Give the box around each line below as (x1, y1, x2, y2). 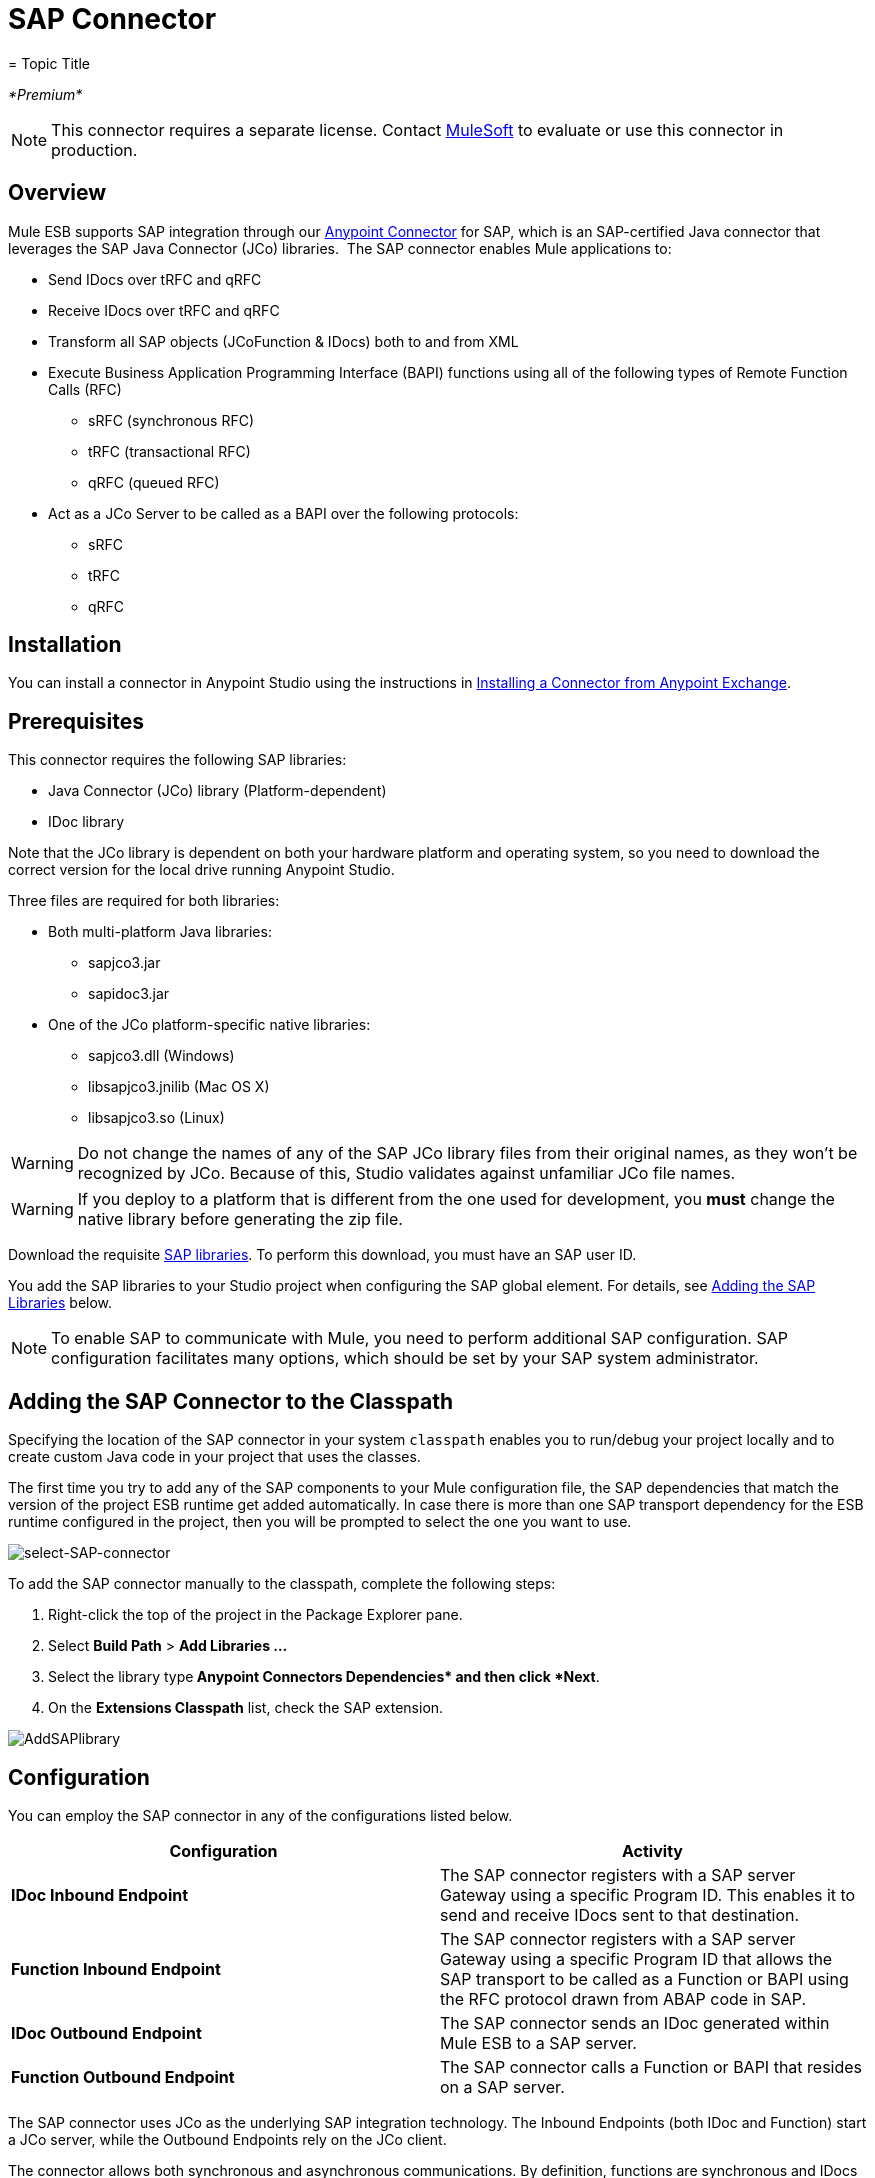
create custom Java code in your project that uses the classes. (8, 1448, 421, 1466)
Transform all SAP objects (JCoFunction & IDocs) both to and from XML (48, 332, 519, 350)
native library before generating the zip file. (77, 1209, 403, 1230)
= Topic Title (8, 54, 90, 72)
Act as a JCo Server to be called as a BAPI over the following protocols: (48, 504, 519, 522)
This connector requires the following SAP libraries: (8, 751, 347, 769)
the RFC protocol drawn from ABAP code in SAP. (440, 1988, 807, 2009)
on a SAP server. (440, 2076, 565, 2097)
